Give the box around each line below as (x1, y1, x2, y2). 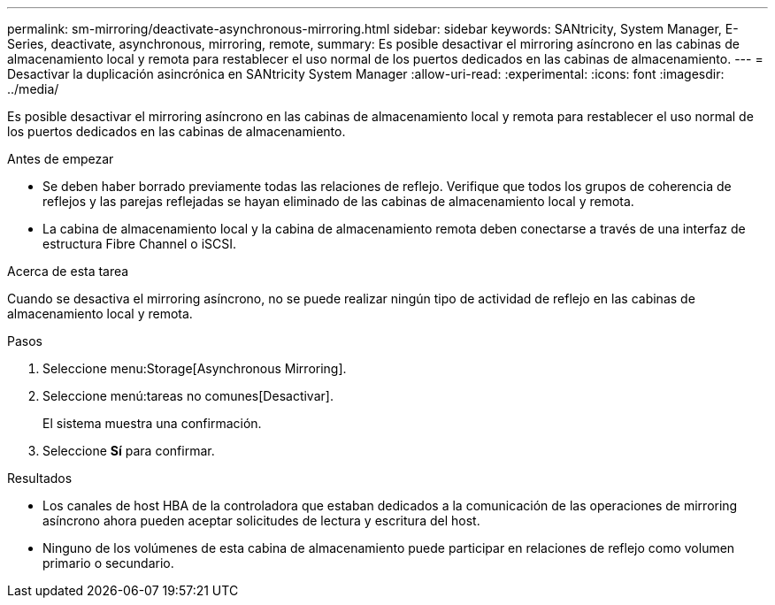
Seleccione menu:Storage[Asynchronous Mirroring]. (42, 361, 347, 376)
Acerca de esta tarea (7, 264, 129, 279)
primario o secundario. (42, 555, 174, 571)
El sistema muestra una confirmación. (42, 416, 262, 431)
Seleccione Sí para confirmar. (42, 443, 215, 458)
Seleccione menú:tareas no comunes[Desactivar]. (42, 388, 334, 403)
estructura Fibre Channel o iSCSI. (42, 236, 237, 251)
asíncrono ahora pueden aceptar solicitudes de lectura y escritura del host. (42, 513, 480, 528)
